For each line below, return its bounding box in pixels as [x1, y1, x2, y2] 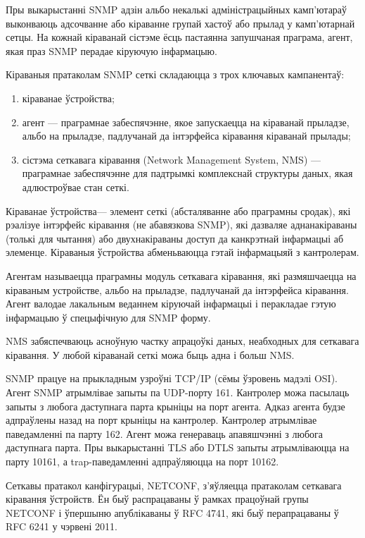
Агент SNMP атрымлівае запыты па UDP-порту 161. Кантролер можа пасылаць [6, 385, 350, 400]
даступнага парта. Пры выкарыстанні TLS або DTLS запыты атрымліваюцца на [6, 440, 350, 455]
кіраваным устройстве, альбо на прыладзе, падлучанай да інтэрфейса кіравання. [6, 282, 349, 297]
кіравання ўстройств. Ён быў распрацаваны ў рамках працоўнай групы [6, 491, 309, 506]
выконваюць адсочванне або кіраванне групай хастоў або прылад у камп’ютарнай [6, 16, 355, 30]
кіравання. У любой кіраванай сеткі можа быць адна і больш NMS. [6, 347, 295, 362]
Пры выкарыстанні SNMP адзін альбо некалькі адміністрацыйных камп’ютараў [6, 2, 347, 16]
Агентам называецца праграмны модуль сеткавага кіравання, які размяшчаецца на [6, 268, 357, 283]
